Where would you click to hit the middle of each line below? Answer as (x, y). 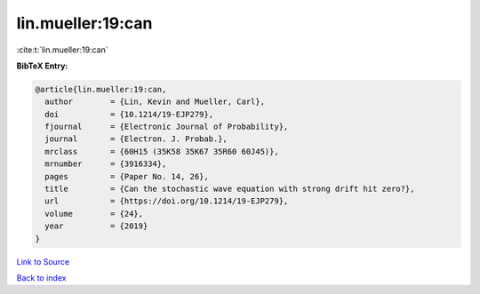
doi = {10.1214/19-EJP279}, (129, 114)
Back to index (41, 278)
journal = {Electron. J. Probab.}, (136, 139)
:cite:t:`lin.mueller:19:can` (62, 50)
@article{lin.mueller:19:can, (101, 89)
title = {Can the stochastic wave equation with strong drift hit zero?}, (230, 189)
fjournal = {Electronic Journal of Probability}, (167, 127)
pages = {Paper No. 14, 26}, (127, 176)
